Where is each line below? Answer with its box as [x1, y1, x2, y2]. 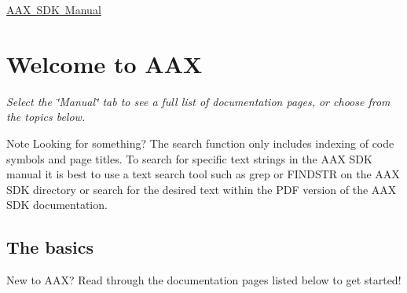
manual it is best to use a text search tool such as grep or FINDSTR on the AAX [6, 166, 400, 182]
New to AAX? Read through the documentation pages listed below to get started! [6, 272, 401, 288]
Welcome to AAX [6, 47, 203, 79]
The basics [6, 235, 93, 259]
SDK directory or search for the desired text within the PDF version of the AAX [6, 181, 397, 197]
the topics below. [6, 108, 86, 125]
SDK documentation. [6, 196, 108, 213]
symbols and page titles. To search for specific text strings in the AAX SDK [6, 150, 372, 167]
